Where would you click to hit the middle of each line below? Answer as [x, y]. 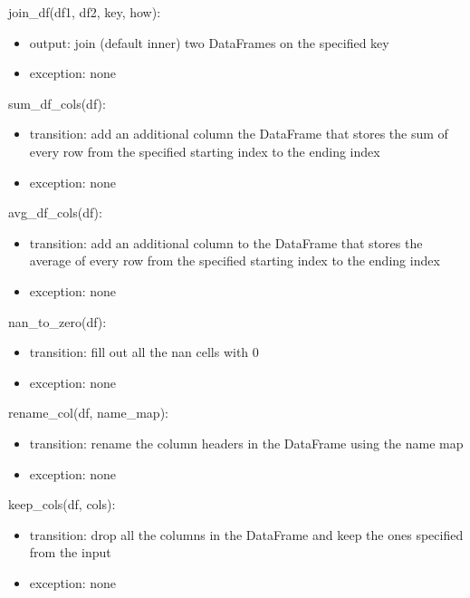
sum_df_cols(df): [57, 103]
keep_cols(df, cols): [62, 504]
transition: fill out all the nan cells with [139, 352]
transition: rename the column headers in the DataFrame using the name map [246, 443]
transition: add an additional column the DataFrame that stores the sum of [239, 134]
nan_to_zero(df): [58, 321]
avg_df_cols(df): [55, 212]
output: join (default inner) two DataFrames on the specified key [209, 42]
